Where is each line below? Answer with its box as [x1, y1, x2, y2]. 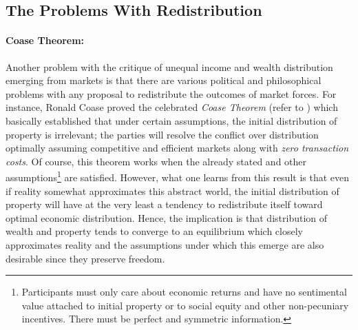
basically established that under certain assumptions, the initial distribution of [6, 113, 337, 127]
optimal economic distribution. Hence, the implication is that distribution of [6, 210, 328, 225]
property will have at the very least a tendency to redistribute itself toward [6, 197, 323, 212]
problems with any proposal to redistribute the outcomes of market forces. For [6, 86, 337, 101]
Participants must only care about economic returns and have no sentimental [21, 285, 347, 299]
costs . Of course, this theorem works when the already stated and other [6, 154, 307, 168]
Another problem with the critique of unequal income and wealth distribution [6, 59, 333, 74]
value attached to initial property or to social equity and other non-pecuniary [21, 298, 349, 312]
